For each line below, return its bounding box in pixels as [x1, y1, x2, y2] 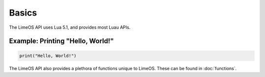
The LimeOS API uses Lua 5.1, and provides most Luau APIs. [9, 24, 131, 30]
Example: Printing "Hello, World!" [9, 37, 114, 45]
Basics [9, 7, 37, 18]
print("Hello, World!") [19, 53, 77, 58]
